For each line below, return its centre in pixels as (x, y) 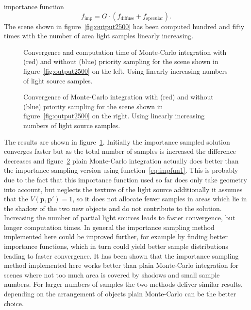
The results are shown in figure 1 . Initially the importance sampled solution (117, 141)
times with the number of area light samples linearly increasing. (99, 36)
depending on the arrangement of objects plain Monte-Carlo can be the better (120, 294)
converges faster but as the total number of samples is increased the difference (120, 151)
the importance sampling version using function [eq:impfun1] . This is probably (121, 170)
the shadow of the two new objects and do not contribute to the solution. (113, 208)
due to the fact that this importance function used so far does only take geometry (125, 179)
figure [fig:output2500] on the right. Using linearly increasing (114, 116)
